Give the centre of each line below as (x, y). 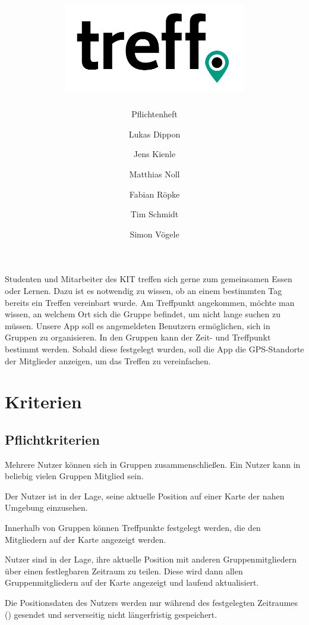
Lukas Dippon (154, 134)
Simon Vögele (154, 234)
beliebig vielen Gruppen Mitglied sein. (74, 476)
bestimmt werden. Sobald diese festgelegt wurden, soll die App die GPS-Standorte (154, 349)
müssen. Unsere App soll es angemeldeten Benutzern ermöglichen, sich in (138, 325)
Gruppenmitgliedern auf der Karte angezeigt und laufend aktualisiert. (132, 582)
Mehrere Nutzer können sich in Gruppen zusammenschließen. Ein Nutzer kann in (153, 464)
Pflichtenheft (154, 114)
